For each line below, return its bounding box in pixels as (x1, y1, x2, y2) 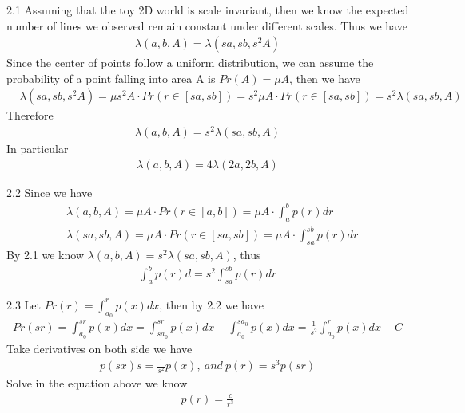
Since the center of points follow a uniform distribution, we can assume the (6, 54, 374, 71)
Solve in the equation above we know (6, 375, 188, 391)
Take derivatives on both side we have (6, 340, 193, 356)
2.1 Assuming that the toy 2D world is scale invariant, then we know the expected (6, 2, 409, 18)
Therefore (6, 107, 54, 124)
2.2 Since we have (6, 183, 93, 200)
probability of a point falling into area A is (6, 69, 216, 86)
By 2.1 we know (6, 246, 85, 263)
